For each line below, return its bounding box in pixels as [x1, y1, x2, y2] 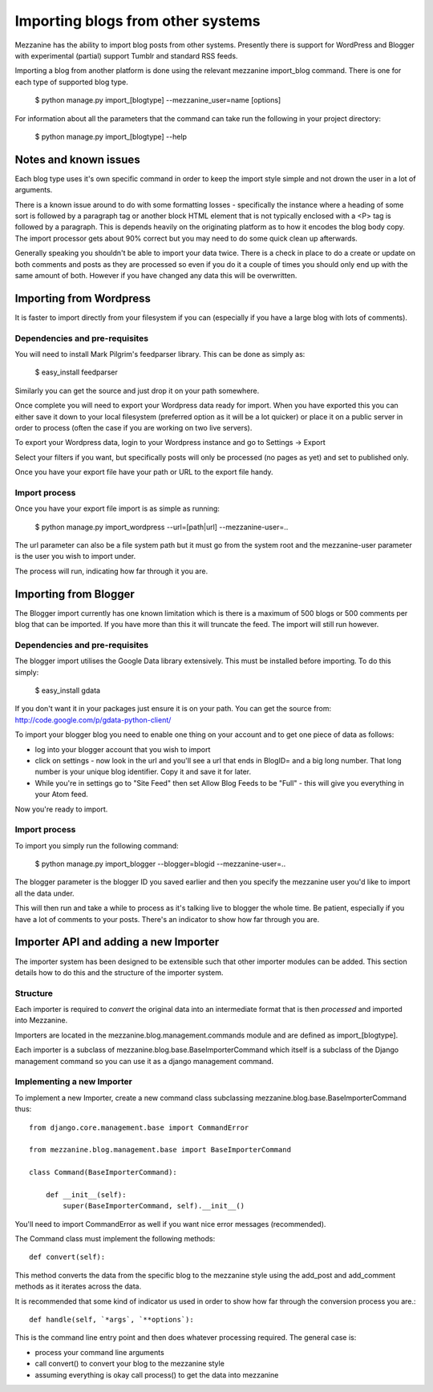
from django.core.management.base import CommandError [29, 1123, 249, 1132]
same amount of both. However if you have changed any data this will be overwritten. [14, 270, 297, 280]
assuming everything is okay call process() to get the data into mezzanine [34, 1370, 279, 1379]
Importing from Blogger [14, 587, 136, 601]
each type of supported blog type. [14, 77, 128, 87]
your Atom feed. [34, 790, 88, 799]
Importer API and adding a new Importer [14, 935, 220, 949]
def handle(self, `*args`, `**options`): [29, 1315, 194, 1325]
